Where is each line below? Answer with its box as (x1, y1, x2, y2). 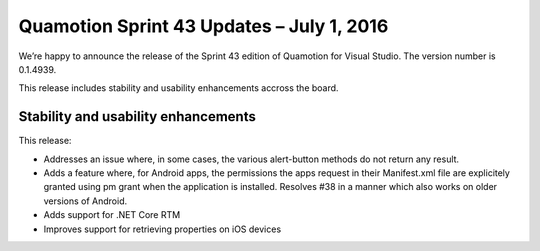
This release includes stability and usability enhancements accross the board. (18, 82, 339, 94)
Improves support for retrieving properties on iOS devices (43, 223, 282, 235)
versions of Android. (43, 195, 128, 207)
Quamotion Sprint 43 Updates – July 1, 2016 (18, 15, 389, 37)
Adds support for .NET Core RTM (43, 209, 181, 221)
